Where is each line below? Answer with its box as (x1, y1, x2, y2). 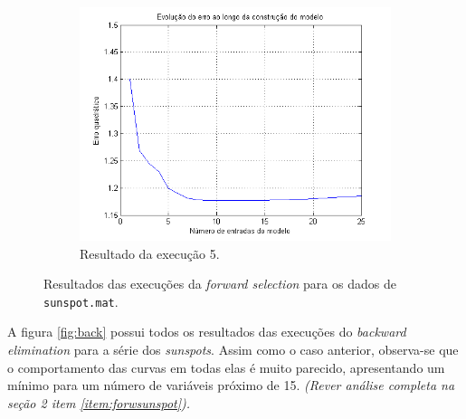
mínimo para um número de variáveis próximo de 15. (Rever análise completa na (7, 376, 455, 395)
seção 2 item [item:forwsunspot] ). (7, 393, 191, 412)
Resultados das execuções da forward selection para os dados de (43, 274, 396, 293)
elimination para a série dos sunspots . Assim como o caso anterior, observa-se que (7, 340, 459, 359)
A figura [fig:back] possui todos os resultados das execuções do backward (7, 322, 406, 341)
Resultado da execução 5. (80, 243, 220, 262)
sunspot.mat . (43, 291, 119, 310)
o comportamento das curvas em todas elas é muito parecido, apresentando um (7, 357, 445, 376)
